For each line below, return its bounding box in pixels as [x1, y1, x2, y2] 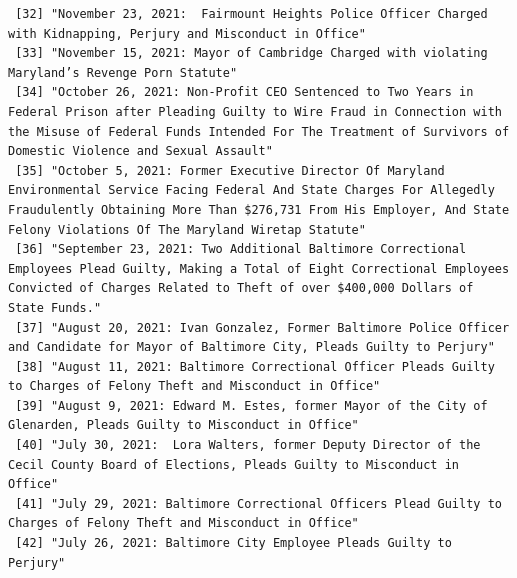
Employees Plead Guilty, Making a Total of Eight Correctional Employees [8, 261, 510, 276]
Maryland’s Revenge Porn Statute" [8, 65, 238, 80]
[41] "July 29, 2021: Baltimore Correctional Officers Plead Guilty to [15, 496, 502, 511]
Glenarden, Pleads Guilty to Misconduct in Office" [8, 418, 359, 433]
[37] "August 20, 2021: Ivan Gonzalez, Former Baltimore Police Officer [15, 320, 510, 335]
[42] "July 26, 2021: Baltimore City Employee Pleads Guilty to [15, 536, 452, 551]
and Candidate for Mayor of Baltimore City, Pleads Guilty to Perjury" [8, 340, 495, 355]
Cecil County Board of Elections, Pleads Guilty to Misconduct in [8, 457, 460, 472]
